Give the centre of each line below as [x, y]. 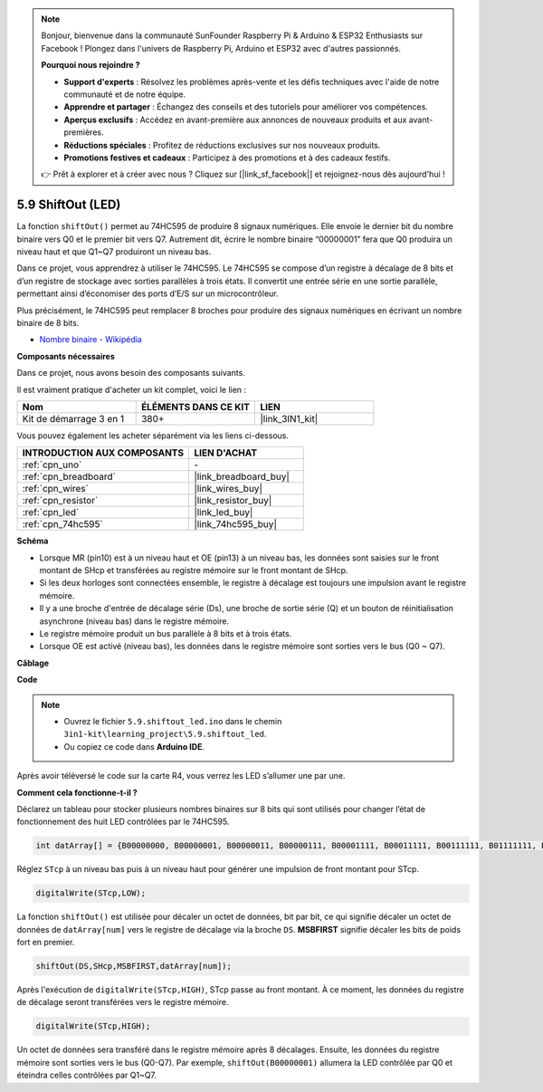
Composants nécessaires [66, 356]
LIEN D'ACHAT [226, 453]
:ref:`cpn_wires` [56, 489]
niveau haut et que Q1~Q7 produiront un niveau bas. [114, 251]
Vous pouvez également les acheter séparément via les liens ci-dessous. [153, 436]
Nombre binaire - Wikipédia [90, 340]
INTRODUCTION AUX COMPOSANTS [103, 453]
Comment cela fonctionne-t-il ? [77, 792]
